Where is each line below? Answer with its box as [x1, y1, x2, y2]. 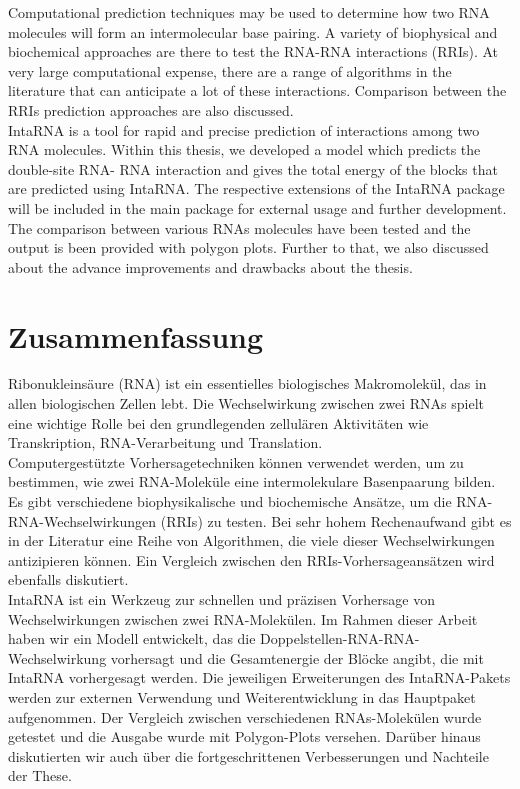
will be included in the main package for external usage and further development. [8, 197, 507, 218]
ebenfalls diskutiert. [8, 569, 129, 590]
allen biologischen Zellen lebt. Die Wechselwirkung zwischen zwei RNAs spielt [8, 393, 484, 414]
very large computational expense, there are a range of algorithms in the [8, 60, 452, 81]
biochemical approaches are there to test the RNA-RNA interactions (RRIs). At [8, 41, 499, 62]
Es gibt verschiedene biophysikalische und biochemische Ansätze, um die [8, 491, 452, 511]
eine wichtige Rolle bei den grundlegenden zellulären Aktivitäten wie [8, 412, 429, 433]
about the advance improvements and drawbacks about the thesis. [8, 256, 413, 277]
